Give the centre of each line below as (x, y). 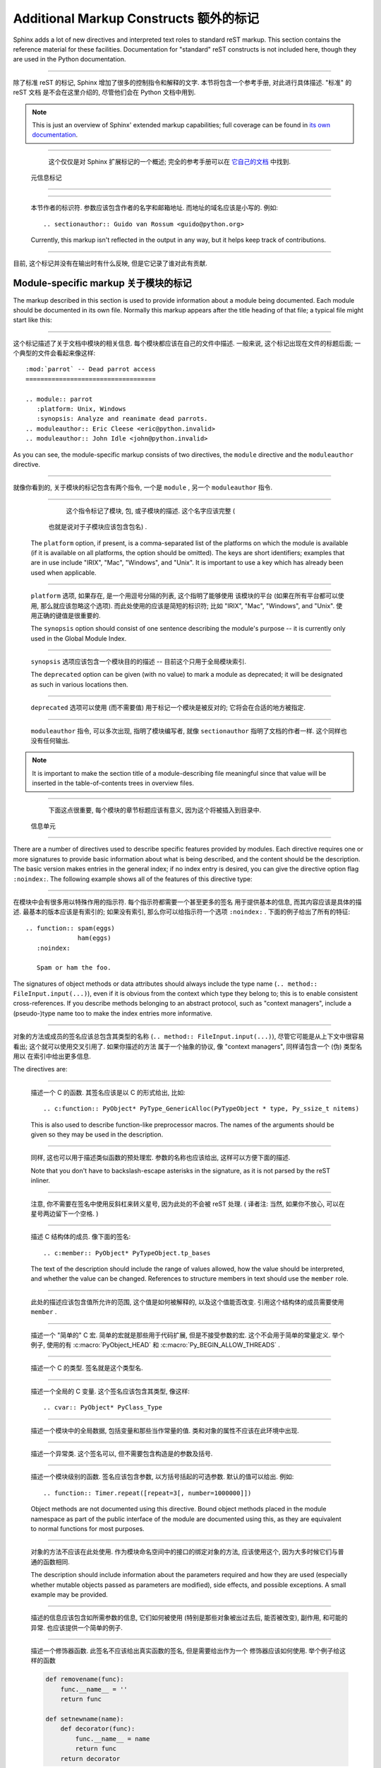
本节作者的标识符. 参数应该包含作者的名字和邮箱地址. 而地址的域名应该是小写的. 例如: (154, 208)
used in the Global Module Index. (79, 638)
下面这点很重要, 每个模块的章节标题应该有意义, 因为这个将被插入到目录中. (155, 810)
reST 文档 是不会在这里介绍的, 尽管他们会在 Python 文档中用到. (104, 93)
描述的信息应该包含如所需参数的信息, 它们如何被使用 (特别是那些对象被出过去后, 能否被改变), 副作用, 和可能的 (189, 1618)
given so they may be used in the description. (97, 1134)
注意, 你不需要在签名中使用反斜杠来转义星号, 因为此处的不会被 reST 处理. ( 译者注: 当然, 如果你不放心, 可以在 (188, 1204)
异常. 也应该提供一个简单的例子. (77, 1627)
